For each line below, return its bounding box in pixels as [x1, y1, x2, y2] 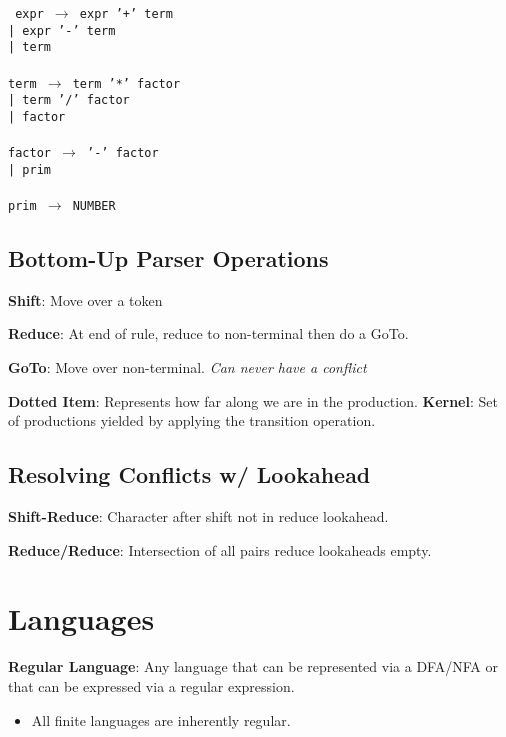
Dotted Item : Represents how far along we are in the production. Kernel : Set [8, 390, 498, 411]
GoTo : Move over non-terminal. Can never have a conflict [8, 357, 367, 378]
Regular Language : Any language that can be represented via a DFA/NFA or [8, 656, 498, 677]
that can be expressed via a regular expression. [8, 675, 295, 696]
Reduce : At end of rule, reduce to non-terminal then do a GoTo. [8, 323, 409, 344]
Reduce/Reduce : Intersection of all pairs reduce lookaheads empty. [8, 539, 432, 560]
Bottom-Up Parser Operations [8, 243, 329, 274]
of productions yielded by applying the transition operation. [8, 410, 376, 431]
